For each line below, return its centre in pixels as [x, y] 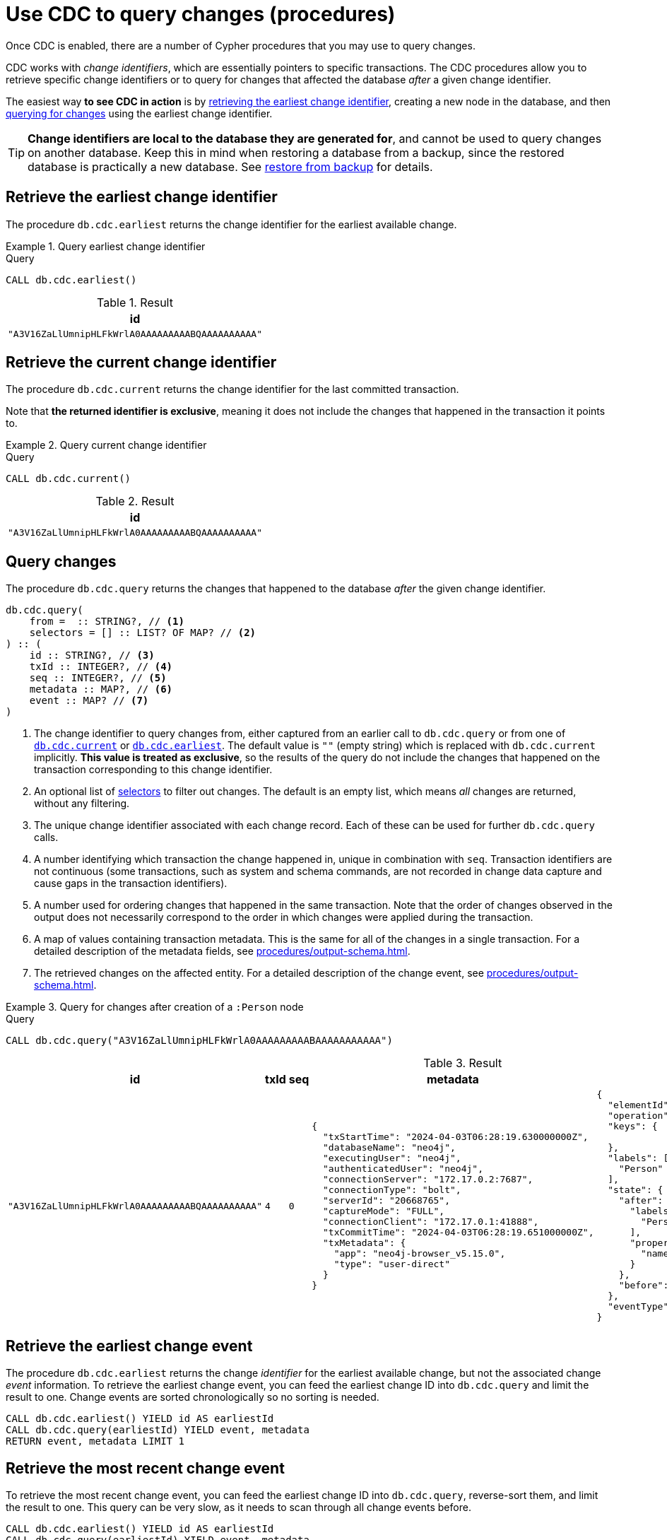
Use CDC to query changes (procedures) [201, 14]
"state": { [636, 1190]
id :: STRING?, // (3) [92, 656]
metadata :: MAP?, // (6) [101, 689]
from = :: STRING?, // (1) [107, 622]
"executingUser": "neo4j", [392, 1158]
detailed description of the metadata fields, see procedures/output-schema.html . [222, 951]
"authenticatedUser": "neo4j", [403, 1169]
